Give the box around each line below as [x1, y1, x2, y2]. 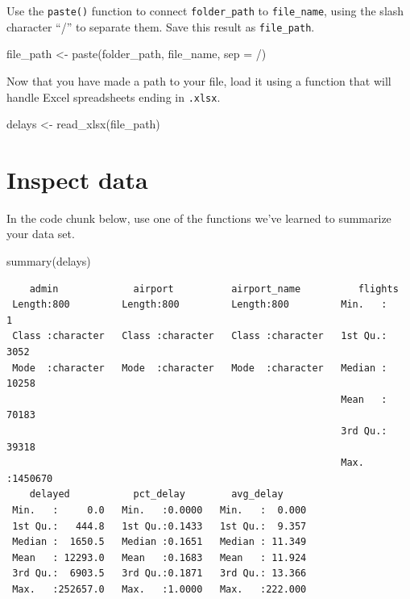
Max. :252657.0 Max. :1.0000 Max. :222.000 [12, 583, 307, 595]
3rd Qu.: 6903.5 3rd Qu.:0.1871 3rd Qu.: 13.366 [12, 568, 307, 580]
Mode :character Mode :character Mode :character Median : [12, 362, 387, 374]
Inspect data [6, 162, 148, 195]
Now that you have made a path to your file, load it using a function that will [6, 72, 391, 89]
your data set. [6, 225, 75, 242]
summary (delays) [6, 253, 91, 270]
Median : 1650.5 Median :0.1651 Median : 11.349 [12, 536, 307, 548]
